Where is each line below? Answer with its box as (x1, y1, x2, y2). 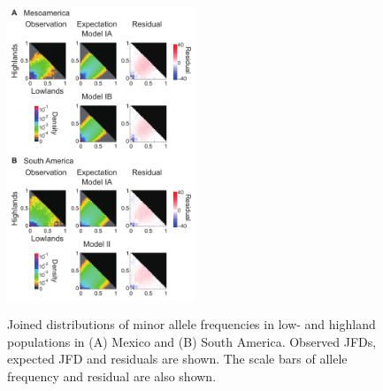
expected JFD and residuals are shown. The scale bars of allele (7, 349, 348, 368)
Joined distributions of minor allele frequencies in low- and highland (7, 315, 376, 333)
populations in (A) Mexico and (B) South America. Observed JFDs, (7, 332, 377, 350)
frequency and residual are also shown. (7, 366, 217, 385)
